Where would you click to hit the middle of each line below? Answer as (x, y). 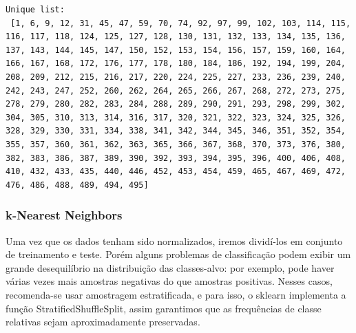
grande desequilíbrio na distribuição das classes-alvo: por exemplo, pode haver (170, 267)
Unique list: (35, 10)
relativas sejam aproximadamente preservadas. (103, 322)
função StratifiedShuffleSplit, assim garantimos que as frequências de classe (164, 308)
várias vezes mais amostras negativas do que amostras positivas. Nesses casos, (169, 281)
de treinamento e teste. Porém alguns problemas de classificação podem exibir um (178, 254)
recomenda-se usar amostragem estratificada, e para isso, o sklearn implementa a (176, 294)
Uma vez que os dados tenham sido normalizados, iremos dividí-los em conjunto (174, 240)
